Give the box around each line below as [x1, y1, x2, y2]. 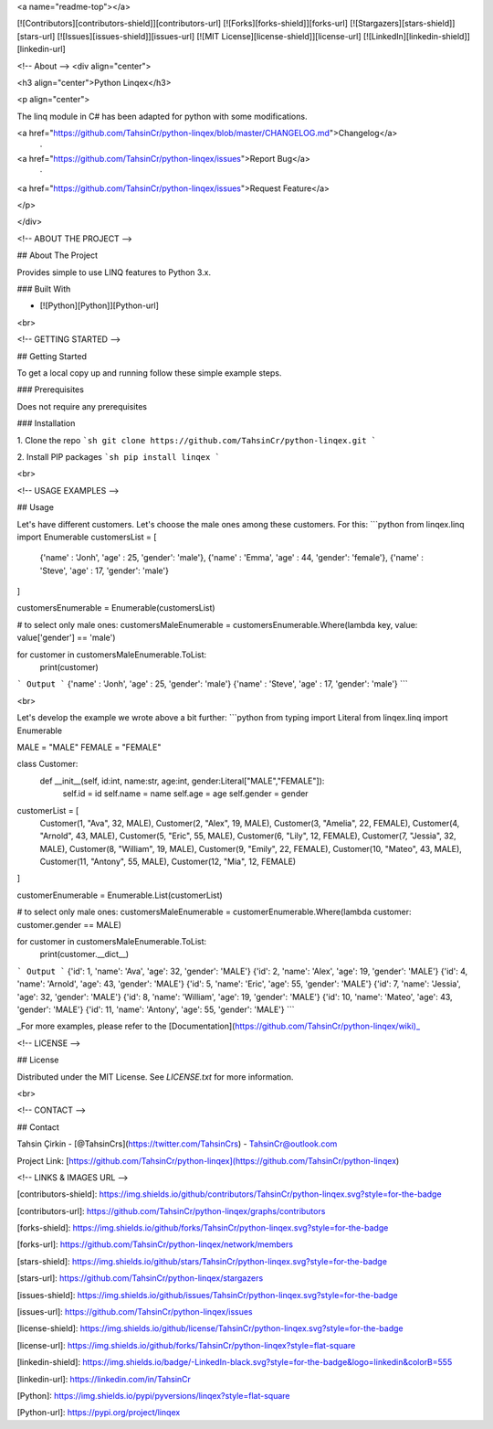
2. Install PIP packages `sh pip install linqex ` [16, 451, 221, 462]
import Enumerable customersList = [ [16, 531, 157, 542]
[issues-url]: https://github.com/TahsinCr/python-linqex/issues [16, 1306, 253, 1317]
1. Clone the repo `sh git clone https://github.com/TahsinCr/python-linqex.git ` [16, 434, 377, 445]
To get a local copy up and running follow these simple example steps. [16, 367, 282, 379]
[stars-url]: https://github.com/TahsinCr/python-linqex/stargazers [16, 1273, 264, 1284]
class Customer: [16, 759, 79, 770]
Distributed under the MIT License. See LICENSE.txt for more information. [16, 1071, 294, 1082]
